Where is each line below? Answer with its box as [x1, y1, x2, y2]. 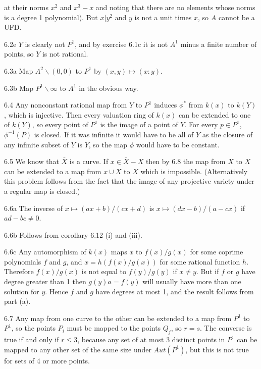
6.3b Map [4, 82, 33, 93]
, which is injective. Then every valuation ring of [4, 109, 154, 120]
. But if [196, 266, 219, 277]
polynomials [4, 256, 41, 267]
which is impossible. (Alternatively [140, 166, 248, 176]
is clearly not [25, 38, 65, 49]
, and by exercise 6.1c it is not [75, 38, 168, 49]
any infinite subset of [4, 139, 69, 149]
